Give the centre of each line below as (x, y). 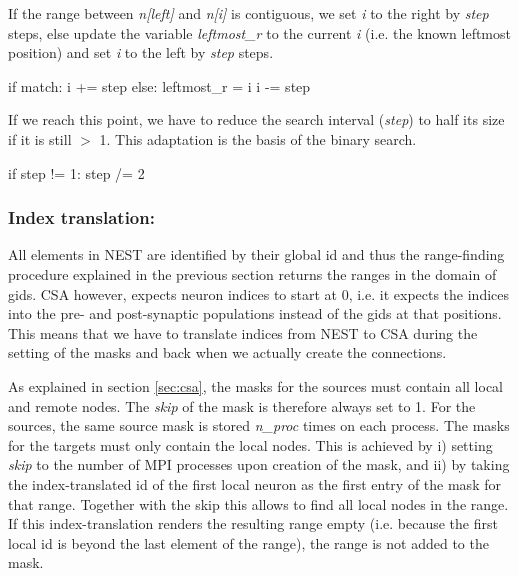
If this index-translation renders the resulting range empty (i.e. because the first (253, 523)
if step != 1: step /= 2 (76, 172)
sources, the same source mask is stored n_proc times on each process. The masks (259, 425)
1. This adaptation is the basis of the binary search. (258, 138)
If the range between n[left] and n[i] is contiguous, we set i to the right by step (248, 13)
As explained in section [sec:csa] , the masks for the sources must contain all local (255, 385)
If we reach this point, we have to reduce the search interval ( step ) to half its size (256, 119)
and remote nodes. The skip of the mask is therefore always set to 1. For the (242, 405)
